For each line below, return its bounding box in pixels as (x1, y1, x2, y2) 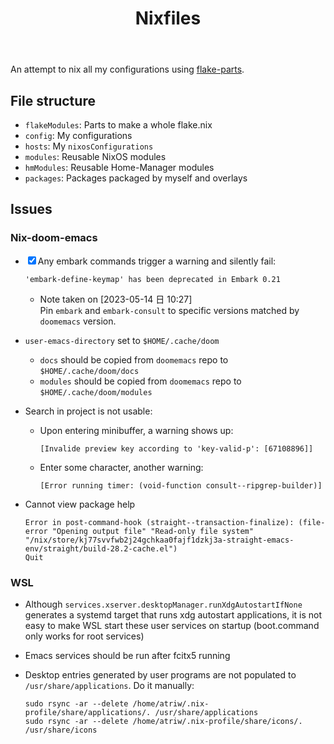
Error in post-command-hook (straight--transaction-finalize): (24, 517, 295, 527)
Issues (10, 201, 53, 218)
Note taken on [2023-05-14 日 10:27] (39, 293, 193, 305)
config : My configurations (24, 130, 133, 141)
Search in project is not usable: (24, 405, 153, 417)
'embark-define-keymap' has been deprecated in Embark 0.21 (24, 274, 281, 284)
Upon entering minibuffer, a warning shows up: (39, 424, 234, 436)
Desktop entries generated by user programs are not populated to (24, 668, 297, 681)
